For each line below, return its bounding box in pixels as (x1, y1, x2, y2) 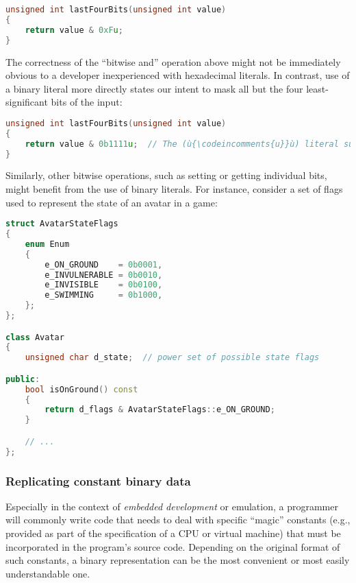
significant (5, 95, 48, 109)
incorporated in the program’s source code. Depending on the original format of (5, 539, 340, 554)
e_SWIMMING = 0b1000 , (44, 290, 163, 300)
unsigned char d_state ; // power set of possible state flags (25, 353, 320, 363)
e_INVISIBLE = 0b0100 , (44, 280, 163, 290)
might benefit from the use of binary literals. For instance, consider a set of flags (5, 181, 343, 195)
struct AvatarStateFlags (5, 219, 118, 229)
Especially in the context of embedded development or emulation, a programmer (5, 499, 338, 513)
